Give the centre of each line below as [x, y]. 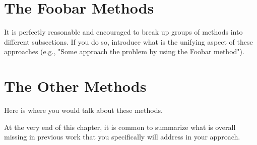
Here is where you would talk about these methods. [83, 110]
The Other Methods [75, 86]
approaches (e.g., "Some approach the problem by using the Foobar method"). [124, 51]
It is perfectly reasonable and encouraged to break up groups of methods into [123, 32]
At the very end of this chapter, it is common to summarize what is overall [120, 127]
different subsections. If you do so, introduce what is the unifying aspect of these [128, 41]
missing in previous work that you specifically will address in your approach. [122, 137]
